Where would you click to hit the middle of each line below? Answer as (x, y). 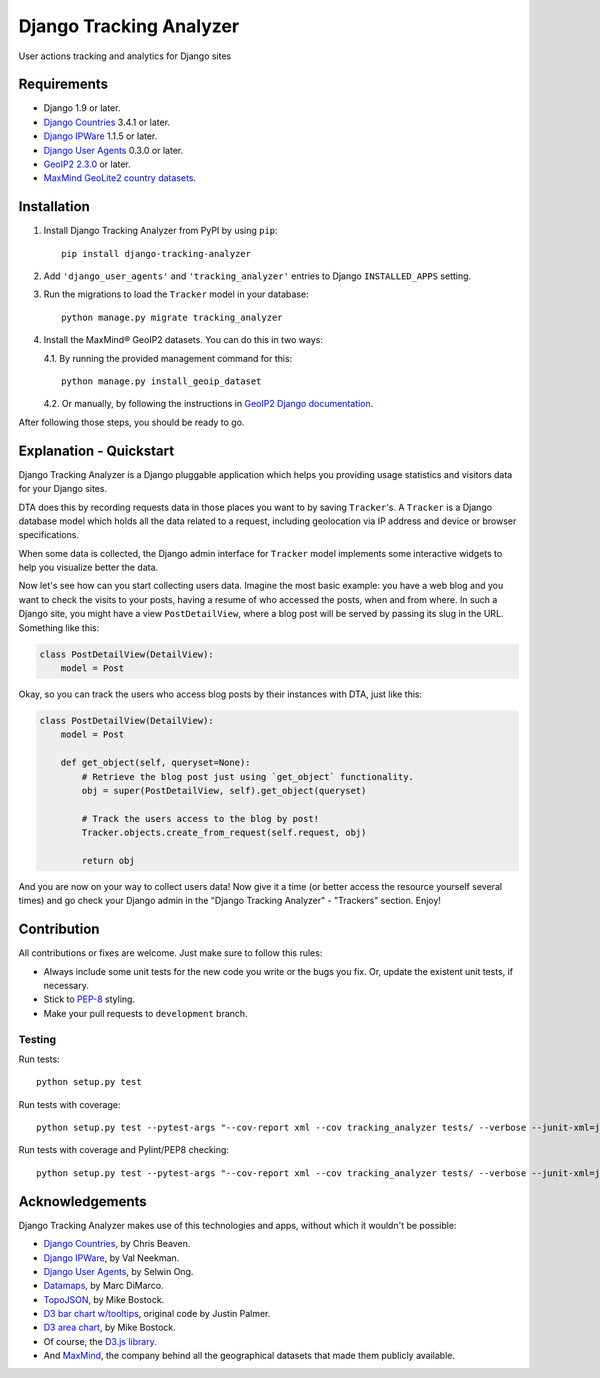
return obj (108, 860)
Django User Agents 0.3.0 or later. (113, 150)
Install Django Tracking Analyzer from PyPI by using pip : (161, 231)
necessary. (66, 985)
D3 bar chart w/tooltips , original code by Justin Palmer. (157, 1314)
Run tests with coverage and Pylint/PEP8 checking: (124, 1150)
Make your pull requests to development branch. (146, 1013)
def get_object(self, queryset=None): (155, 763)
